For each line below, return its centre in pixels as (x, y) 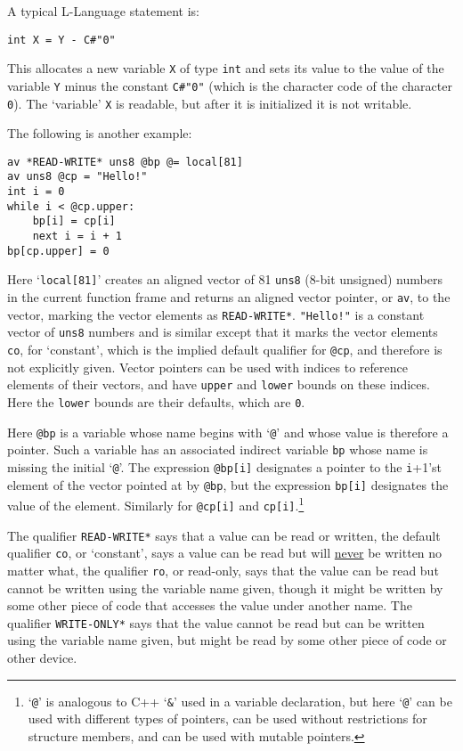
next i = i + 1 (77, 237)
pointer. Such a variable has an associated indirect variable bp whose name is (218, 449)
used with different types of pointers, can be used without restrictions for (227, 718)
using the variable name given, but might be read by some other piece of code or (227, 640)
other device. (42, 657)
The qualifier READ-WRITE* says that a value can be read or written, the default (224, 535)
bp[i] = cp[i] (74, 221)
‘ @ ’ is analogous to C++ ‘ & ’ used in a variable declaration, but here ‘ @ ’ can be (240, 701)
